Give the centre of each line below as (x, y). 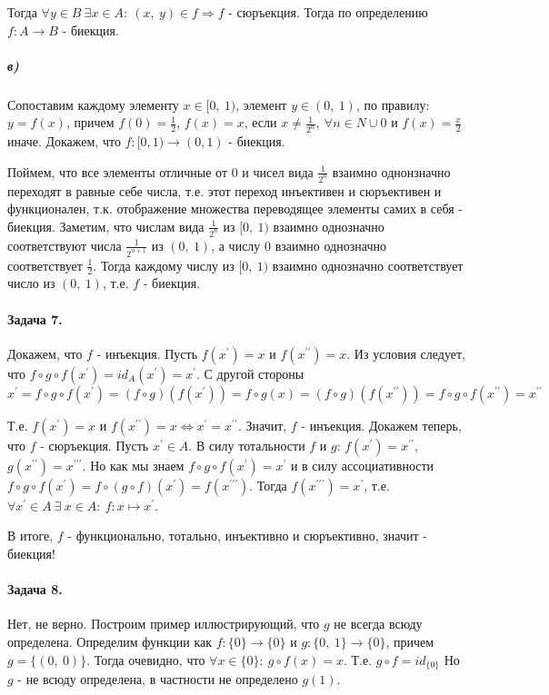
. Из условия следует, (406, 353)
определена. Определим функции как (110, 642)
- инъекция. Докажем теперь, (381, 425)
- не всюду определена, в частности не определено (158, 679)
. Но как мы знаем (133, 465)
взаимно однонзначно (391, 171)
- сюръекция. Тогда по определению (328, 12)
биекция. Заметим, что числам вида (106, 226)
